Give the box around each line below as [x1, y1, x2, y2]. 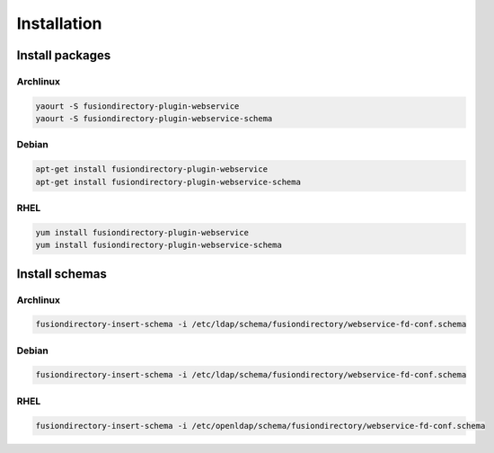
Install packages [16, 48, 111, 63]
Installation [16, 13, 102, 33]
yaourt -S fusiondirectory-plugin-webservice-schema [35, 113, 273, 124]
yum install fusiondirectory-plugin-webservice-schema [35, 240, 282, 251]
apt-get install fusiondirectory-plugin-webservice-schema [35, 176, 301, 187]
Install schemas [16, 266, 107, 281]
